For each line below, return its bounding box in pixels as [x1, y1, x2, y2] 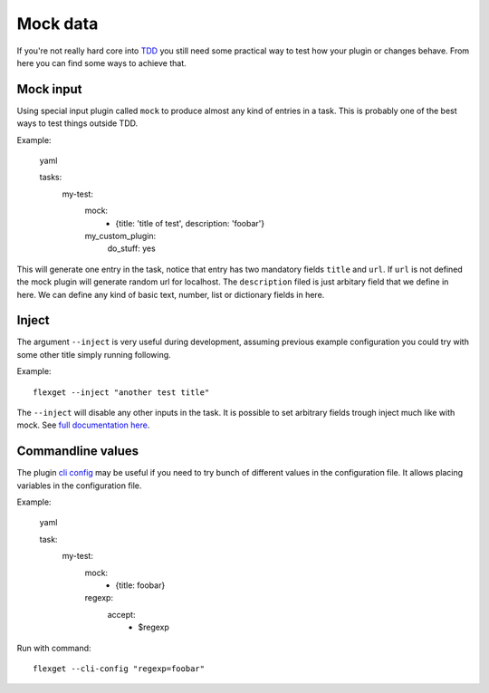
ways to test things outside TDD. [16, 118, 139, 129]
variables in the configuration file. [16, 480, 142, 491]
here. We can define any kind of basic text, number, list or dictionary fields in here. [16, 289, 325, 300]
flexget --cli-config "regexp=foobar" [33, 663, 206, 674]
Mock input [16, 82, 82, 97]
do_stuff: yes [107, 243, 156, 254]
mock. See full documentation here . [16, 419, 150, 430]
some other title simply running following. [16, 349, 171, 360]
